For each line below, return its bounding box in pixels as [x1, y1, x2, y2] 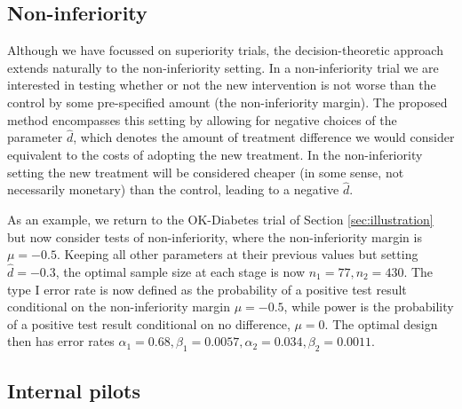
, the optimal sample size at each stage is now [55, 262, 305, 280]
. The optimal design [324, 314, 438, 333]
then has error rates [7, 332, 115, 350]
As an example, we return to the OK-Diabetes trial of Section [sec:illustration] [7, 209, 434, 228]
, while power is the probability [283, 297, 454, 316]
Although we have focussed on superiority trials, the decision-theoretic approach [7, 41, 443, 59]
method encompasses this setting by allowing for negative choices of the [7, 110, 397, 129]
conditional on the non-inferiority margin [7, 297, 231, 316]
